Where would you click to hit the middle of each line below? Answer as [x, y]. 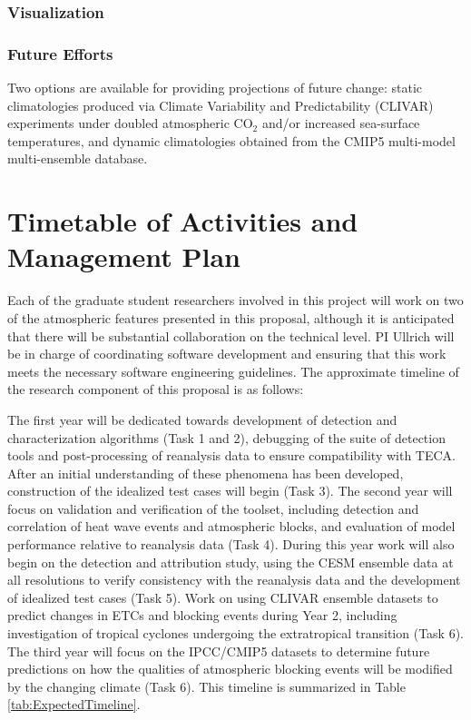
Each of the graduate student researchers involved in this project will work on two [235, 300]
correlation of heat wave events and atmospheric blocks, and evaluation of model [231, 526]
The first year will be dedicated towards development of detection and [202, 419]
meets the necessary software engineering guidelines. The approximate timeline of [233, 371]
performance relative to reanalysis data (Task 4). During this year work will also [231, 544]
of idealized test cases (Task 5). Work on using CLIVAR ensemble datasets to [223, 597]
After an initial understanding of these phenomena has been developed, [206, 473]
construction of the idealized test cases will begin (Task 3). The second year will [230, 491]
